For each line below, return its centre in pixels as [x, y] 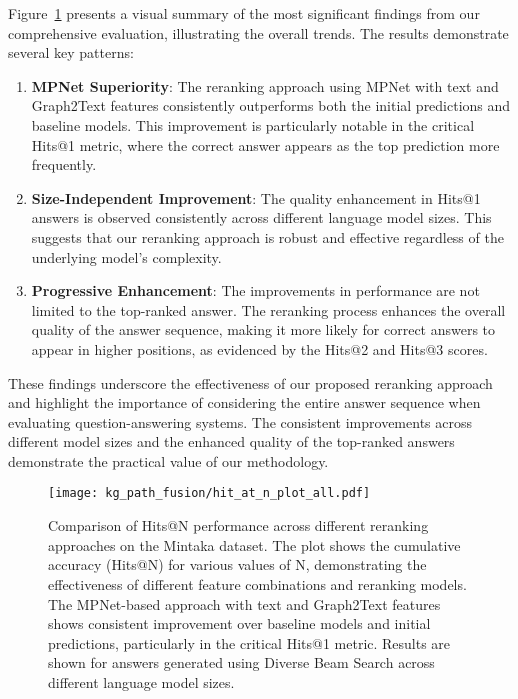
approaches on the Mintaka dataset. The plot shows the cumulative [254, 544]
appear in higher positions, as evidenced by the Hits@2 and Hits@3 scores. [259, 348]
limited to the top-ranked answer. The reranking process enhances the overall [268, 309]
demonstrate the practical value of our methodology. [168, 460]
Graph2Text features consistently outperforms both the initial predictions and [271, 105]
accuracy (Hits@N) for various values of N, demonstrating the [237, 564]
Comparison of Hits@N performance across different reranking [238, 525]
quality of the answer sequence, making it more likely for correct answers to [263, 329]
